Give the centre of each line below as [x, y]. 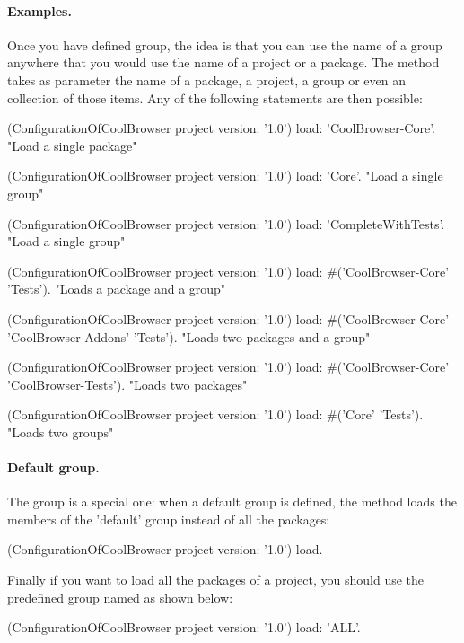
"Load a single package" [72, 145]
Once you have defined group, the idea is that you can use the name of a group [225, 44]
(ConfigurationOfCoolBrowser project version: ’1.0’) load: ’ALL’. [184, 627]
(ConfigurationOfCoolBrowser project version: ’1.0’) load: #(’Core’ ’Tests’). [215, 414]
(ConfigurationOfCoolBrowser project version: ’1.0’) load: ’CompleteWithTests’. [226, 223]
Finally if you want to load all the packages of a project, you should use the [216, 580]
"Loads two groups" [61, 432]
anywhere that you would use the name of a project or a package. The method [223, 62]
